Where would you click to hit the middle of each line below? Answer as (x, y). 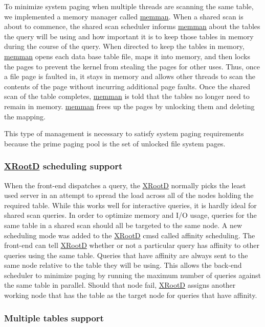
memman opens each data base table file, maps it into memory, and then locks (127, 56)
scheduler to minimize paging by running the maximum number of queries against (133, 275)
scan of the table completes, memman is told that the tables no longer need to (127, 96)
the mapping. (25, 116)
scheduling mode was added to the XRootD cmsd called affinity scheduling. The (130, 235)
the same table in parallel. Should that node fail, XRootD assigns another (120, 285)
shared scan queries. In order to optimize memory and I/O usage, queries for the (130, 215)
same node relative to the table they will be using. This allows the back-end (123, 265)
